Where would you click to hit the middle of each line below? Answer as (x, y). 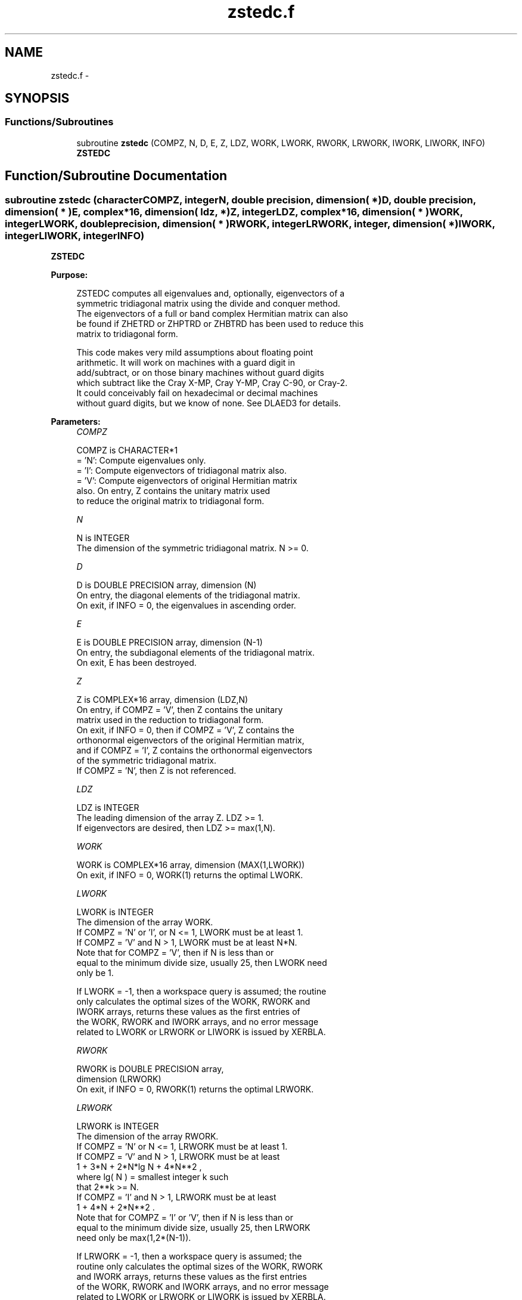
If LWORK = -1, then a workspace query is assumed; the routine (201, 992)
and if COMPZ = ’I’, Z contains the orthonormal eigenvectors (194, 751)
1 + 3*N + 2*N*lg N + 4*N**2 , (139, 1167)
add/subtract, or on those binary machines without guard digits (200, 373)
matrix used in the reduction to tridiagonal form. (170, 720)
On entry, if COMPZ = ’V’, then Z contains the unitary (180, 710)
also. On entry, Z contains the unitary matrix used (173, 491)
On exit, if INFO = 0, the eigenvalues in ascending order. (186, 606)
